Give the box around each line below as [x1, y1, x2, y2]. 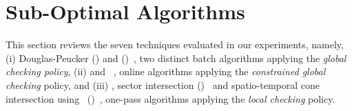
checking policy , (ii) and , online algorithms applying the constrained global [6, 64, 326, 79]
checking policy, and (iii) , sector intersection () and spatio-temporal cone [6, 77, 320, 92]
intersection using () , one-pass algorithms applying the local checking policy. [6, 91, 335, 105]
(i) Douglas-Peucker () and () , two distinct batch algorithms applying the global [6, 50, 346, 65]
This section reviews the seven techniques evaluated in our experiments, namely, [6, 37, 344, 52]
